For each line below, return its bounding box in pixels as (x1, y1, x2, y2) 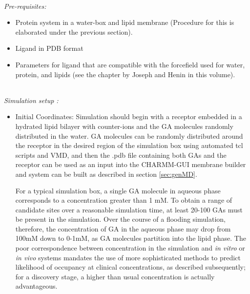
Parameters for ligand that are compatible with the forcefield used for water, (15, 59, 245, 69)
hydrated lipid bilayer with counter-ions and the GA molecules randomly (15, 121, 233, 131)
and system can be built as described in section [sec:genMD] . (15, 168, 197, 179)
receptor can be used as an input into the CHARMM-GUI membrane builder (15, 159, 246, 169)
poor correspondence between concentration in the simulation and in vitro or (15, 243, 245, 253)
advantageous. (15, 281, 58, 291)
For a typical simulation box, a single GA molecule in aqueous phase (15, 185, 221, 195)
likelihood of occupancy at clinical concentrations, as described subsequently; (15, 262, 246, 272)
